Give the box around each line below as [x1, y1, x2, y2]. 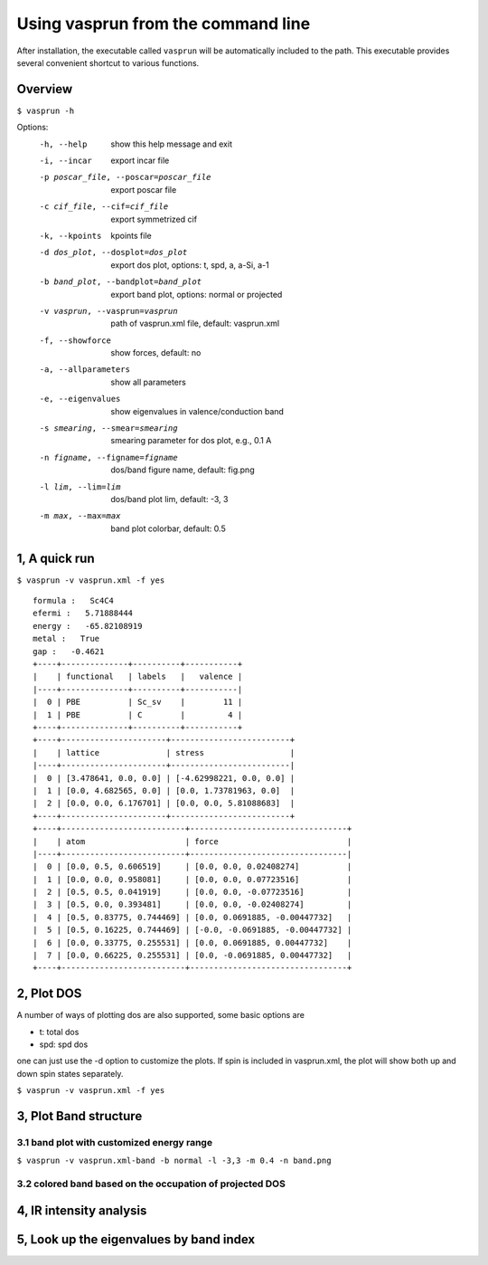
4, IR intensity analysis [16, 1203, 147, 1218]
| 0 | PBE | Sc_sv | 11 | [33, 697, 243, 708]
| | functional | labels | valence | [33, 671, 243, 682]
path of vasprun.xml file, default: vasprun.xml [110, 318, 280, 329]
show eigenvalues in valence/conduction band [110, 405, 285, 416]
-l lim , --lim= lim [39, 481, 121, 492]
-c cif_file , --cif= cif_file [39, 202, 169, 212]
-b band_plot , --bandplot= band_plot [39, 277, 202, 287]
